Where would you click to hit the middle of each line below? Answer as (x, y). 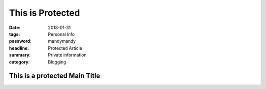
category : (19, 62)
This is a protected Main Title (55, 76)
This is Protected (45, 13)
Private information (67, 55)
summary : (20, 55)
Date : (15, 28)
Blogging (57, 62)
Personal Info (61, 34)
